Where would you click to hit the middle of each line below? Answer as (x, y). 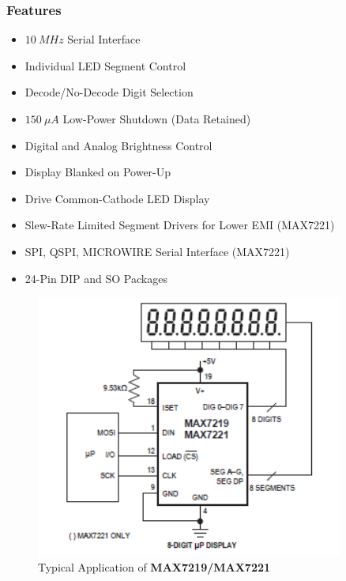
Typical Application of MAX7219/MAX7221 (154, 567)
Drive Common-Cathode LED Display (117, 198)
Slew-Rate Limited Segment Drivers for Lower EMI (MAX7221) (180, 225)
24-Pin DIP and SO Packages (96, 278)
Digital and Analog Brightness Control (118, 145)
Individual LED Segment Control (105, 65)
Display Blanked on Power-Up (98, 172)
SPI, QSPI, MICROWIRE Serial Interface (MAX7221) (157, 251)
